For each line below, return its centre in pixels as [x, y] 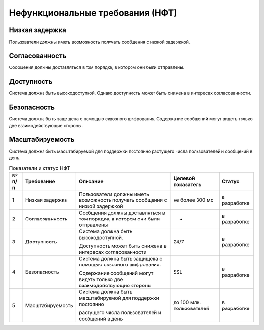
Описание [91, 182]
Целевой [184, 178]
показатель [187, 185]
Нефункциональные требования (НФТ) [93, 13]
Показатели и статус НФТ [40, 168]
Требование [40, 182]
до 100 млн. [187, 302]
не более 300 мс [193, 200]
